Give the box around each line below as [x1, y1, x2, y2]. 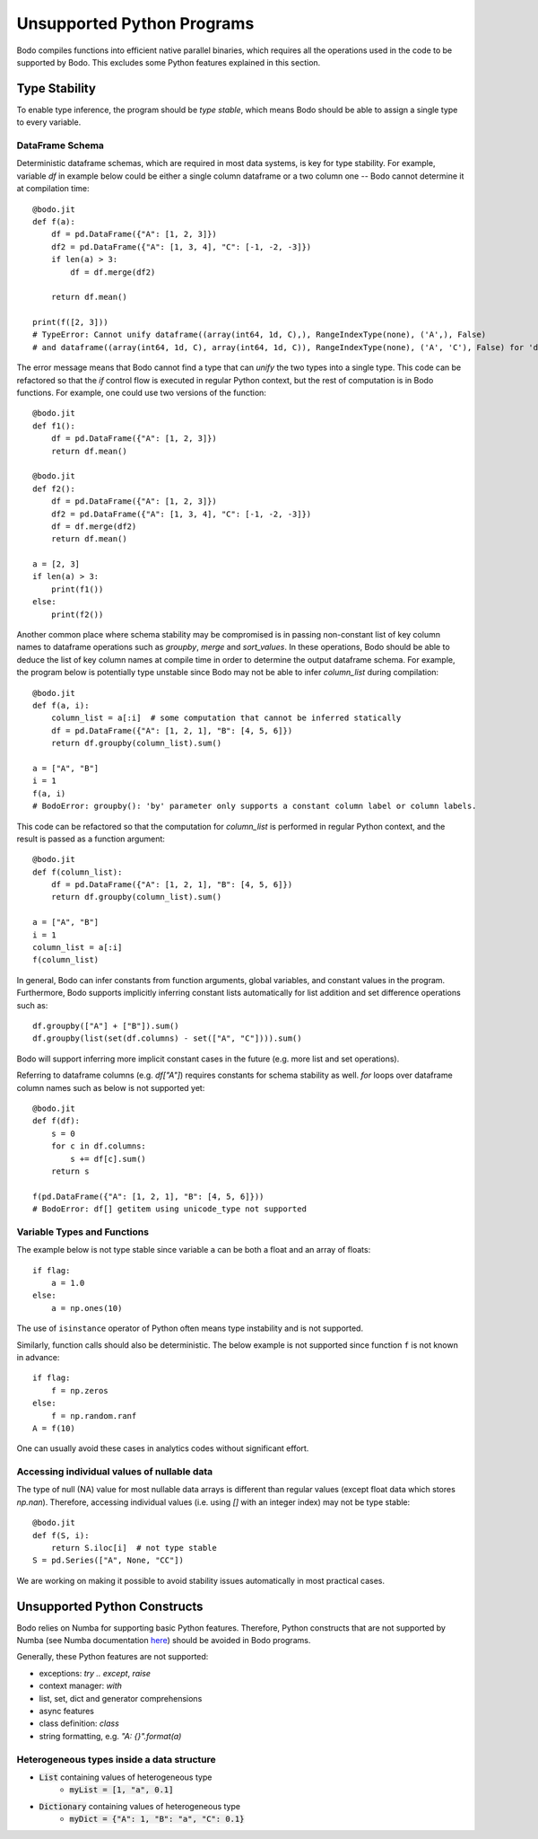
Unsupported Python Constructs [16, 1598, 204, 1614]
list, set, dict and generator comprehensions [39, 1693, 203, 1703]
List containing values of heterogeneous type [39, 1772, 213, 1782]
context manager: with [39, 1680, 123, 1692]
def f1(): [32, 420, 75, 431]
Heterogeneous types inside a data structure [16, 1753, 216, 1765]
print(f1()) [50, 584, 104, 594]
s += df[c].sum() [70, 1154, 147, 1164]
